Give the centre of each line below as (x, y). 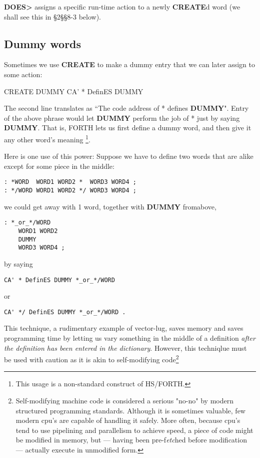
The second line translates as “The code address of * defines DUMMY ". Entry (126, 108)
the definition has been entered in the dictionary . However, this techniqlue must (125, 348)
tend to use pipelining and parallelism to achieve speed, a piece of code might (134, 430)
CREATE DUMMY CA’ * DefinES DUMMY (74, 91)
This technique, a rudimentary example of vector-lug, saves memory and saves (124, 328)
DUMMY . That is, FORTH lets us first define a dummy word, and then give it (128, 128)
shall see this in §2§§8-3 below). (52, 16)
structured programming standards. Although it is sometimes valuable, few (130, 410)
